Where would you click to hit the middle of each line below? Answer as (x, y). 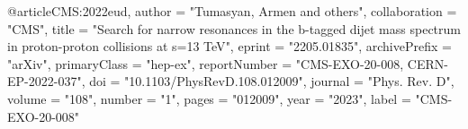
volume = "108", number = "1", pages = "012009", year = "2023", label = (209, 98)
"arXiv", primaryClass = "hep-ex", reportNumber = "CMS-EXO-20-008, (206, 63)
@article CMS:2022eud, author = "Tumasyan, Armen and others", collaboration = (232, 11)
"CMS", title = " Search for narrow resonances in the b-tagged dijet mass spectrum (234, 28)
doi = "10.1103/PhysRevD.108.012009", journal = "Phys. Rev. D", (272, 81)
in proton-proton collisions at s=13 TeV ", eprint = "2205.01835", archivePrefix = (229, 46)
